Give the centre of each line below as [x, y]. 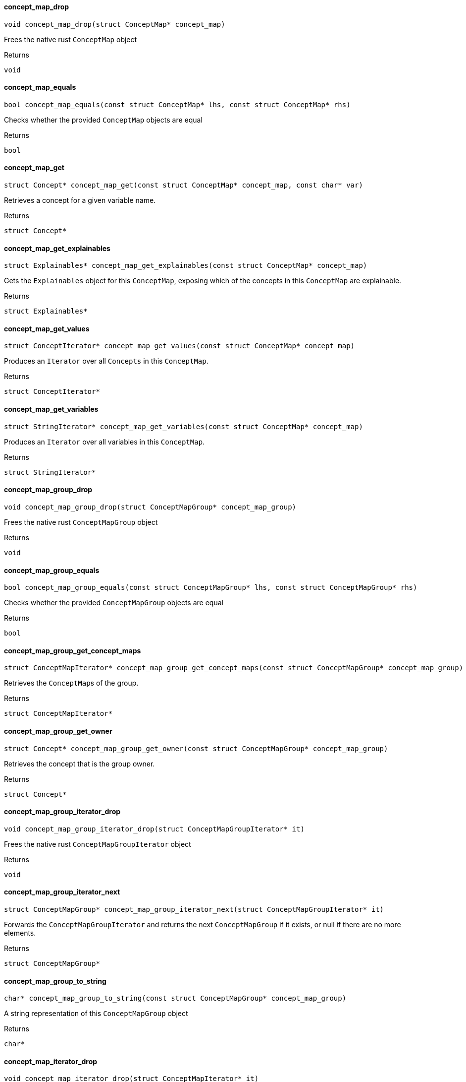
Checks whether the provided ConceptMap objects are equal [103, 120]
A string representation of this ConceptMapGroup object [96, 1014]
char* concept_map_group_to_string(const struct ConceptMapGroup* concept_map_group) [175, 998]
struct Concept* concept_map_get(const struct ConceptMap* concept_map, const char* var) [183, 185]
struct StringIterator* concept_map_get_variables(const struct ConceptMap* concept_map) [183, 426]
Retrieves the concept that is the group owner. [79, 764]
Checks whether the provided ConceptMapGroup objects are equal [114, 603]
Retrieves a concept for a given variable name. [80, 200]
